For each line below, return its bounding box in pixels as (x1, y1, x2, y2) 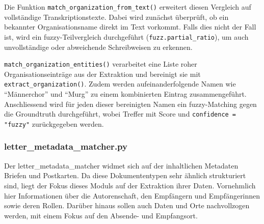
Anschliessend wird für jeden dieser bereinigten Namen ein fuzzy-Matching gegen (4, 98, 257, 109)
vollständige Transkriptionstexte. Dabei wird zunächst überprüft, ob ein (4, 11, 229, 22)
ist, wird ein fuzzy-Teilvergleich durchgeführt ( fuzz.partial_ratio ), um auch (4, 31, 249, 42)
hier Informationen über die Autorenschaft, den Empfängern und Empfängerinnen (4, 190, 260, 201)
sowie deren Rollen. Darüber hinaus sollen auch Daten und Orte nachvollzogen (4, 200, 250, 211)
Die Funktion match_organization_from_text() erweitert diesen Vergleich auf (4, 2, 251, 12)
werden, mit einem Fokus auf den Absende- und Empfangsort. (4, 210, 198, 220)
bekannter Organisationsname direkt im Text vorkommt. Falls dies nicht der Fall (4, 21, 256, 32)
